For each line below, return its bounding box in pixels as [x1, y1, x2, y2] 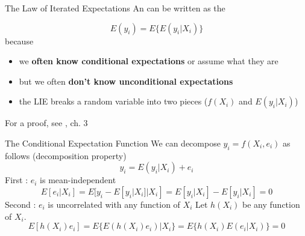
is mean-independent [40, 174, 116, 186]
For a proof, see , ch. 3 [5, 116, 88, 129]
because [5, 34, 34, 47]
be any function [242, 198, 300, 210]
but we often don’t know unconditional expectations [19, 74, 233, 87]
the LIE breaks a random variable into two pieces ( [19, 95, 208, 107]
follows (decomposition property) [5, 149, 127, 162]
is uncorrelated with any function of [48, 198, 180, 210]
